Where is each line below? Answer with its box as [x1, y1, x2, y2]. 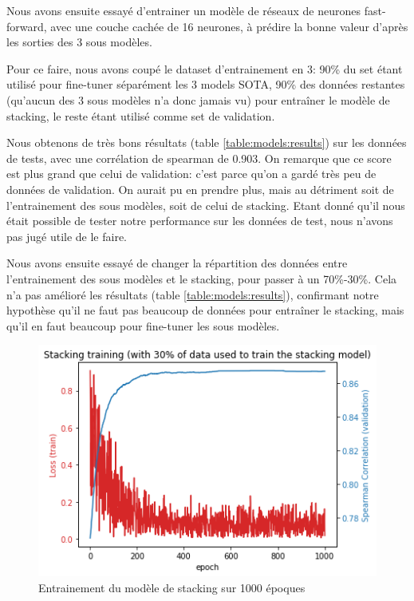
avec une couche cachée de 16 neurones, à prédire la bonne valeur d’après [50, 18, 408, 34]
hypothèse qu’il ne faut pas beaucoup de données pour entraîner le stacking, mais [6, 302, 404, 318]
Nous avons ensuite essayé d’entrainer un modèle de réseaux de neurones [6, 2, 361, 18]
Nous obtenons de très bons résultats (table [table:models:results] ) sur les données [6, 134, 407, 151]
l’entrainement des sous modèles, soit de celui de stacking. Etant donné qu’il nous [6, 196, 405, 213]
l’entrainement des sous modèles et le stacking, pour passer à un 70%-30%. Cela [6, 270, 397, 287]
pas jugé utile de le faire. [6, 227, 128, 244]
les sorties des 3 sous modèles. [6, 34, 152, 50]
